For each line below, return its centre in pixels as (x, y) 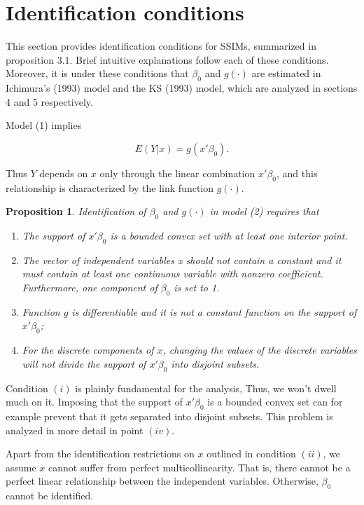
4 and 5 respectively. (49, 101)
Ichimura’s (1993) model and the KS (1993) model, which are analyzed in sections (182, 88)
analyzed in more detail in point (75, 430)
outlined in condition (251, 454)
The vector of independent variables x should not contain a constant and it (182, 260)
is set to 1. (197, 288)
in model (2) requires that (264, 211)
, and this (297, 173)
